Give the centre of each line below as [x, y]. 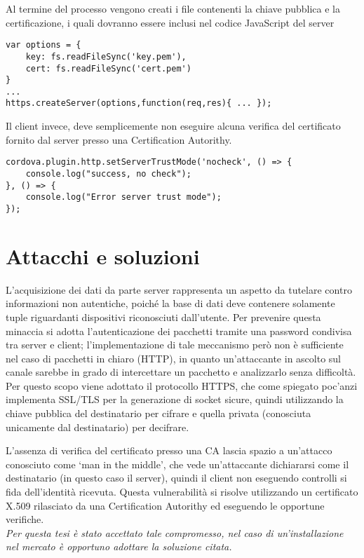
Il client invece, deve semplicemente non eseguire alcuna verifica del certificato [173, 126]
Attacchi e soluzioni [103, 256]
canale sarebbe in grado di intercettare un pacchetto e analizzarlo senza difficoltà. [181, 372]
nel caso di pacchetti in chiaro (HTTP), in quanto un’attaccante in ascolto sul [174, 358]
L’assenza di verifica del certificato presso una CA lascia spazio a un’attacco [169, 450]
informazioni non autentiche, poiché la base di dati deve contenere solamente [170, 303]
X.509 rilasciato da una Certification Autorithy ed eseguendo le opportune [165, 505]
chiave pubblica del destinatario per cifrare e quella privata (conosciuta [159, 413]
